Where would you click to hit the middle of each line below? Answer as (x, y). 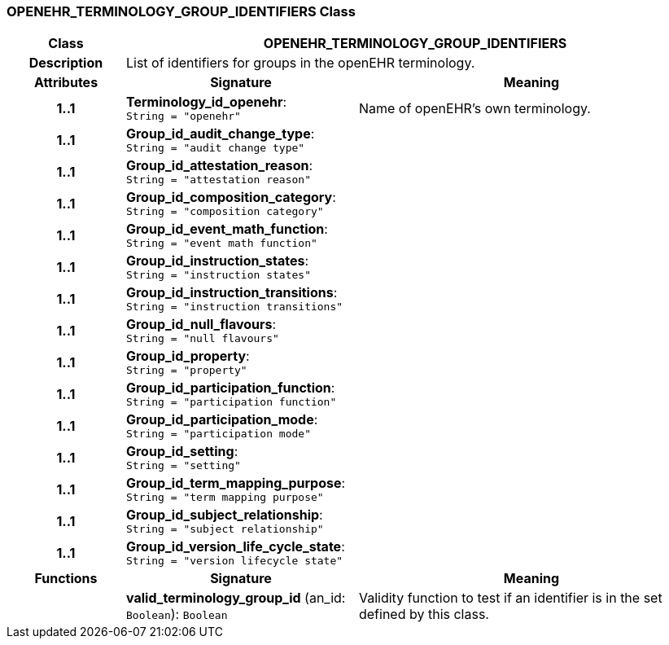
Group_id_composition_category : (231, 197)
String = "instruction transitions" (234, 307)
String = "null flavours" (202, 339)
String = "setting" (183, 466)
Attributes (66, 83)
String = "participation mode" (218, 434)
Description (66, 63)
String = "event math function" (221, 244)
